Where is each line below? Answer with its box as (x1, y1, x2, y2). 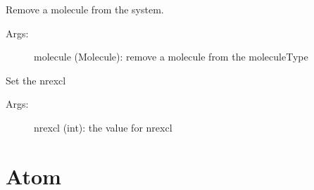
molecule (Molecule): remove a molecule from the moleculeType (34, 49, 308, 64)
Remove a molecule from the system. (6, 2, 164, 16)
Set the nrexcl (6, 72, 66, 87)
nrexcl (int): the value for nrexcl (34, 120, 172, 134)
